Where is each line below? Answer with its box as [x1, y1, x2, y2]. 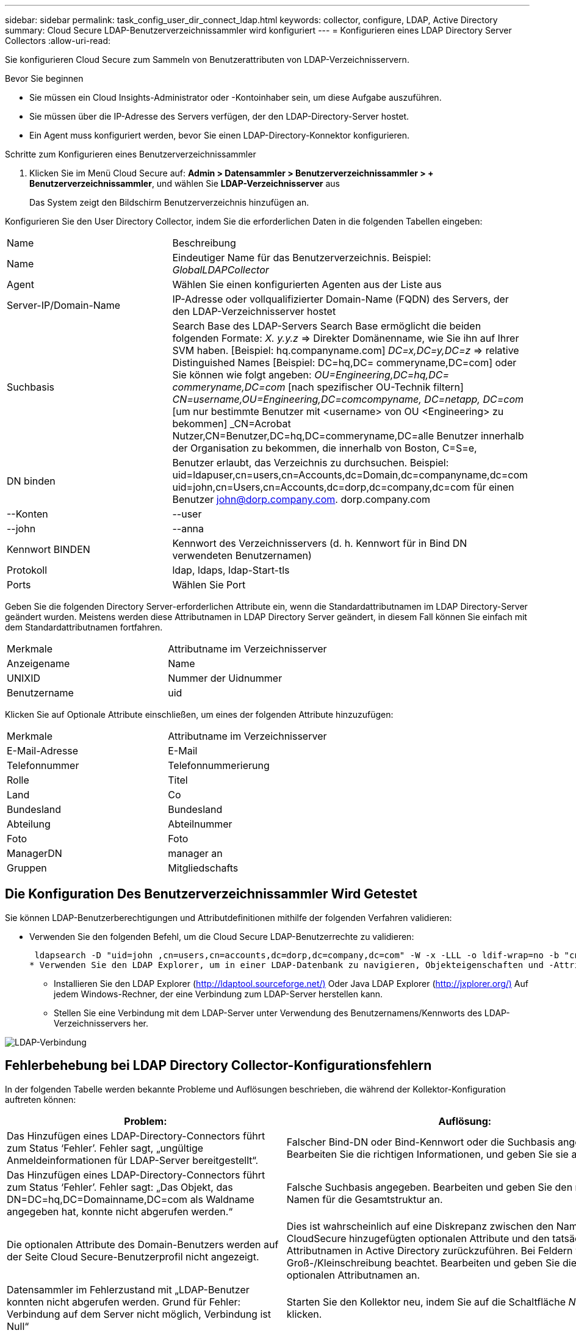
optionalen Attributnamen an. [286, 1268, 420, 1281]
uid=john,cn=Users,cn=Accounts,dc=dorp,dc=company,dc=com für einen [172, 481, 514, 493]
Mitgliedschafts [168, 862, 239, 874]
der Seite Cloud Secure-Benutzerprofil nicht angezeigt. [7, 1250, 259, 1263]
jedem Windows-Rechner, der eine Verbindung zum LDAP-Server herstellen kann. [54, 988, 383, 999]
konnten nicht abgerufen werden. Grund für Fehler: [7, 1295, 241, 1308]
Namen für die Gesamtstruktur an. [286, 1193, 443, 1205]
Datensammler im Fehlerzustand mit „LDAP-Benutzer [7, 1283, 250, 1296]
